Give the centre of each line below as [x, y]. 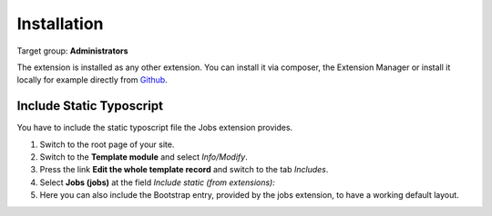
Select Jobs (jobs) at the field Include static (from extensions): [157, 182]
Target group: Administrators [72, 51]
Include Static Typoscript [90, 106]
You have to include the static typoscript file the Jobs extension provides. [155, 128]
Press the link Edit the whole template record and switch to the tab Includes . [184, 170]
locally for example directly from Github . [92, 80]
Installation [60, 24]
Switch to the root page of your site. [107, 144]
